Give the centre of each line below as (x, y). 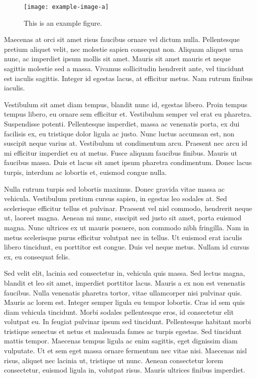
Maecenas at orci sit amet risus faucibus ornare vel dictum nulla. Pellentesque (122, 39)
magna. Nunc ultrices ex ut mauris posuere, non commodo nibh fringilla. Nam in (127, 227)
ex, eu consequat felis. (37, 256)
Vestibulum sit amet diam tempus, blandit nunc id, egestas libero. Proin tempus (126, 104)
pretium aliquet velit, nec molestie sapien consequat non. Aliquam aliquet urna (124, 49)
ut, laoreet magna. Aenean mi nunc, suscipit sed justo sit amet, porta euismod (123, 218)
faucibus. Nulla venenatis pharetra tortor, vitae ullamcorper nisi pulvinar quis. (123, 292)
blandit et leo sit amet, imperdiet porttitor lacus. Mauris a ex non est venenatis (125, 282)
